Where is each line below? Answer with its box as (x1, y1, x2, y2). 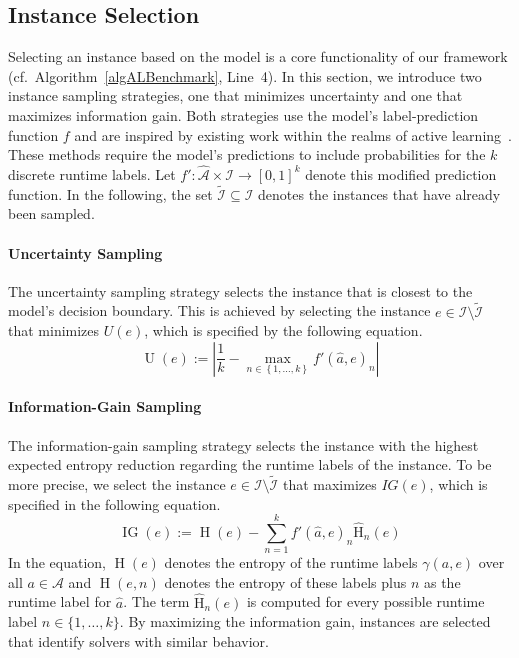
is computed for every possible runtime (246, 591, 485, 612)
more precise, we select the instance (8, 473, 226, 494)
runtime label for (8, 591, 112, 612)
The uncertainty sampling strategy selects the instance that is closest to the (8, 280, 473, 301)
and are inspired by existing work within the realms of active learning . (74, 124, 512, 145)
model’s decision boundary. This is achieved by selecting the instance (8, 300, 431, 321)
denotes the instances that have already (258, 183, 501, 204)
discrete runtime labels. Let (8, 163, 176, 184)
